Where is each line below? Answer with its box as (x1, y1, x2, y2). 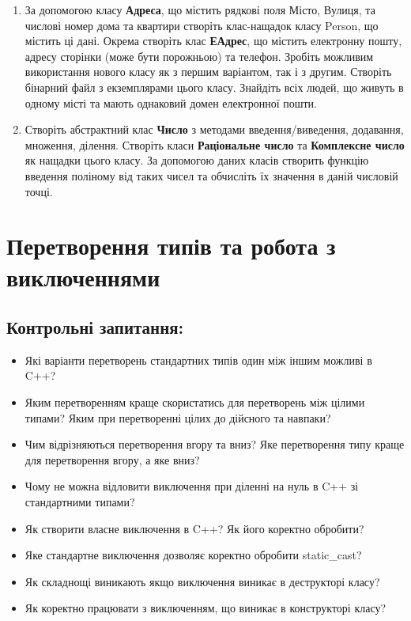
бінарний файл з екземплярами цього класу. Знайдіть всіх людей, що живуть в (25, 78, 404, 95)
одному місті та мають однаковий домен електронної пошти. (25, 94, 317, 111)
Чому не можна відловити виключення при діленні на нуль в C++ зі (25, 478, 359, 494)
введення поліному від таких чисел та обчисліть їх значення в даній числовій (25, 167, 398, 184)
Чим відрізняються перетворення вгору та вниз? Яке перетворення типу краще (25, 436, 405, 452)
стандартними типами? (25, 494, 135, 510)
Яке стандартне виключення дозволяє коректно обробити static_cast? (25, 547, 362, 563)
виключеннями (6, 260, 160, 293)
